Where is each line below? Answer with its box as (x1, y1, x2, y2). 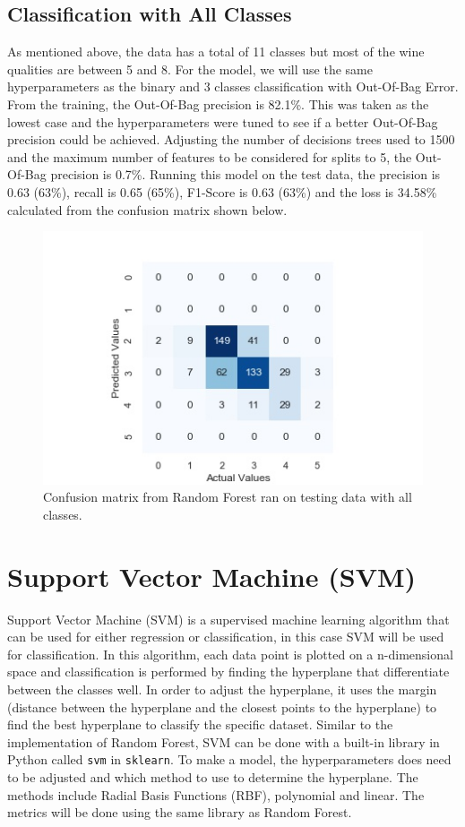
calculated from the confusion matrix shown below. (7, 200, 288, 219)
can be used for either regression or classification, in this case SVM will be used (7, 627, 444, 646)
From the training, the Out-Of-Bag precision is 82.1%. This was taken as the (7, 94, 429, 113)
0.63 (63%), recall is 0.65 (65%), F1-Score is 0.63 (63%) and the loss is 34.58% (7, 182, 437, 201)
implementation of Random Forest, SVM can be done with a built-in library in (7, 732, 440, 751)
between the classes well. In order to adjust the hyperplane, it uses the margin (7, 680, 437, 699)
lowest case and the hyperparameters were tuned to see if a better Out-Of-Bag (7, 112, 438, 131)
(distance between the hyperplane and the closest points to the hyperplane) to (7, 697, 437, 716)
